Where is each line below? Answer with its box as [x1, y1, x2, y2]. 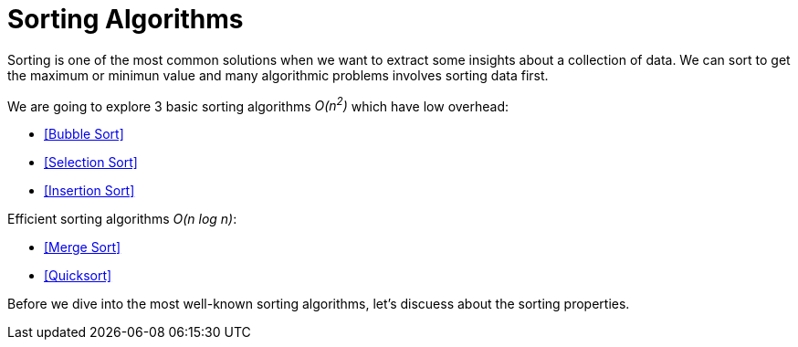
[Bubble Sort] [44, 126, 124, 142]
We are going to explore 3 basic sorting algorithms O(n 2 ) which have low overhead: [7, 95, 509, 114]
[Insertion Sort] [44, 183, 135, 199]
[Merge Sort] [44, 239, 121, 256]
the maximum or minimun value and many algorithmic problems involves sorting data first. [7, 67, 549, 83]
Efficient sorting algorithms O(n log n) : [7, 211, 237, 227]
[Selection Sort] [44, 154, 138, 171]
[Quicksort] [44, 268, 112, 284]
